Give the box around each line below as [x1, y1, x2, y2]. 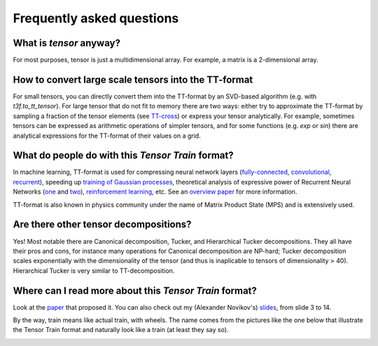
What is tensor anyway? [13, 37, 120, 49]
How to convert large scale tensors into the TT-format [13, 73, 253, 85]
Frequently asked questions [13, 10, 179, 26]
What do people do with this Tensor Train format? [13, 150, 234, 161]
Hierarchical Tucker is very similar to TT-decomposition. [13, 266, 175, 275]
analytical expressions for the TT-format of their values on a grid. [13, 131, 201, 140]
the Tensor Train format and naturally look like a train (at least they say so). [13, 326, 229, 334]
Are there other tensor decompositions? [13, 219, 192, 231]
